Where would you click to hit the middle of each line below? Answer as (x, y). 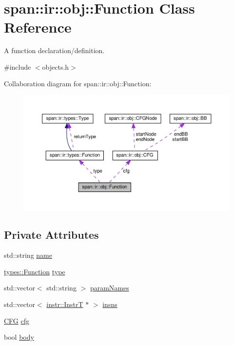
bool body (19, 337)
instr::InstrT (65, 304)
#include (18, 67)
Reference (38, 27)
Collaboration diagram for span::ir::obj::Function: (78, 83)
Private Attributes (51, 235)
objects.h (56, 67)
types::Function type (35, 271)
